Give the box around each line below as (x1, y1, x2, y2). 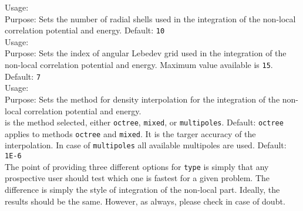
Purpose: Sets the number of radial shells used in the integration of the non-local (5, 12, 296, 25)
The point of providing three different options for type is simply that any (5, 160, 269, 172)
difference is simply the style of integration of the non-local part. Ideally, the (5, 183, 280, 195)
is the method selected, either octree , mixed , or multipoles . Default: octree (5, 116, 284, 128)
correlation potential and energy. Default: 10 (5, 24, 165, 36)
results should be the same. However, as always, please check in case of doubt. (5, 195, 285, 207)
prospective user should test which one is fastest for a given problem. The (5, 172, 270, 184)
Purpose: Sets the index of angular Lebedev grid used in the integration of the (5, 47, 287, 59)
